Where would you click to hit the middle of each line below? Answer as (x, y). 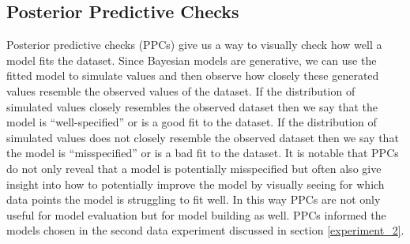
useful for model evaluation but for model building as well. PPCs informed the (196, 214)
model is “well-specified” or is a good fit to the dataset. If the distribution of (192, 122)
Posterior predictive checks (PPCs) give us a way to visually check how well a (194, 45)
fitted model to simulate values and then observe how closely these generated (193, 75)
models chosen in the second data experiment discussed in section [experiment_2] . (205, 230)
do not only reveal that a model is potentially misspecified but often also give (194, 168)
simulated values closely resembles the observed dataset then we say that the (192, 106)
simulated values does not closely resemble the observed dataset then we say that (203, 137)
